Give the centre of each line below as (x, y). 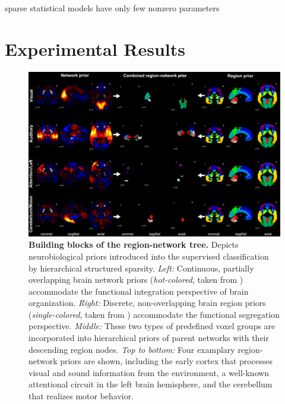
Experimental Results (95, 48)
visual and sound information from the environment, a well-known (149, 372)
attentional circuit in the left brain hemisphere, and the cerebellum (151, 384)
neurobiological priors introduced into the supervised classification (149, 256)
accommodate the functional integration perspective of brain (139, 291)
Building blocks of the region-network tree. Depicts (134, 244)
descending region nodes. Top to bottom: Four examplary (132, 349)
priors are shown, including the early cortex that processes (166, 361)
